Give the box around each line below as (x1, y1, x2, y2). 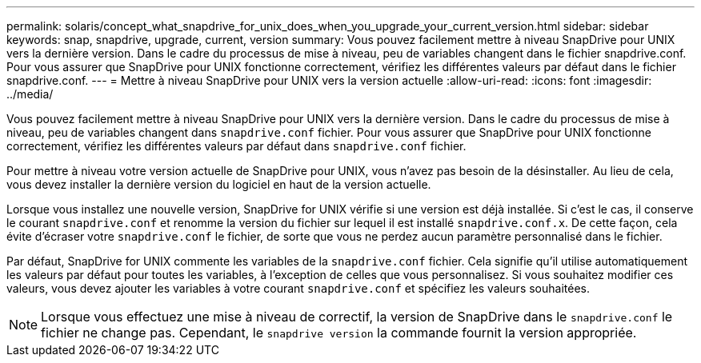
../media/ (6, 87, 54, 101)
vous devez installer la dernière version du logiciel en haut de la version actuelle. (6, 178, 431, 191)
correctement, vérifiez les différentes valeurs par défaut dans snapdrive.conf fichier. (6, 139, 467, 153)
